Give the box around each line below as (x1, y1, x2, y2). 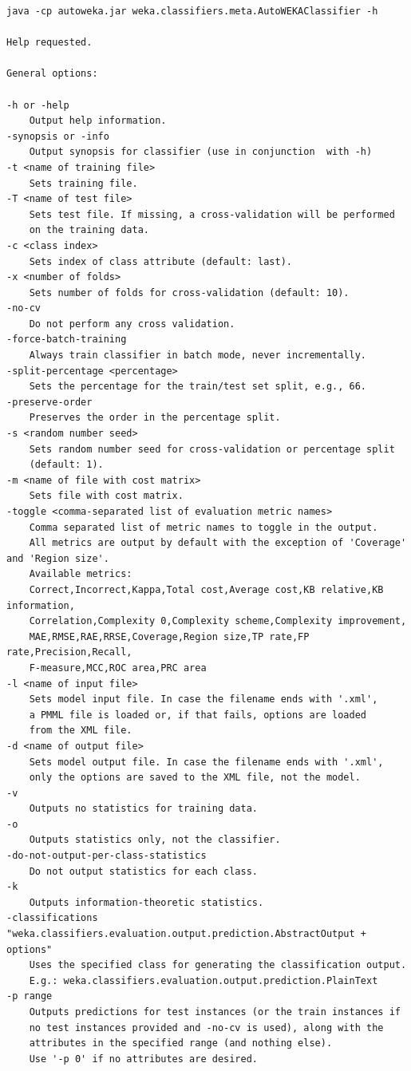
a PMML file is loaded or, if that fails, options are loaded (29, 709, 367, 721)
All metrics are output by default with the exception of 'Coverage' (29, 537, 407, 549)
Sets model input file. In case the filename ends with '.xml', (29, 694, 378, 705)
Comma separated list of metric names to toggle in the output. (29, 521, 378, 533)
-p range (6, 990, 53, 1002)
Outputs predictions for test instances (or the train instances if (29, 1006, 401, 1018)
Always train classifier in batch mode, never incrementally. (29, 350, 367, 362)
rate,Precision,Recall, (6, 646, 132, 658)
